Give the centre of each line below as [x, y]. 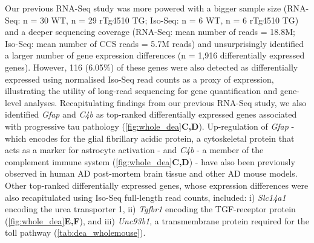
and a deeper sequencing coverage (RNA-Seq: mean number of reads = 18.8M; [150, 32]
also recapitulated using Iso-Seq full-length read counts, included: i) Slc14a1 [146, 197]
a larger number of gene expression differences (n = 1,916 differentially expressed [155, 55]
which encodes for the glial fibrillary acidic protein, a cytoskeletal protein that [150, 138]
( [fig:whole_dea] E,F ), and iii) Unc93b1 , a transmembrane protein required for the [157, 220]
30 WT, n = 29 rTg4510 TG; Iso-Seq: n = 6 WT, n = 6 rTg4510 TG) [169, 20]
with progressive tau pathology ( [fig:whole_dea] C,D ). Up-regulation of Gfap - [150, 126]
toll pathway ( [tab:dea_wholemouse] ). [75, 232]
